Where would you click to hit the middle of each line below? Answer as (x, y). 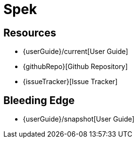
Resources (30, 33)
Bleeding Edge (39, 100)
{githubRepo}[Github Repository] (75, 67)
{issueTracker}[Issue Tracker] (70, 82)
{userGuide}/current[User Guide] (76, 52)
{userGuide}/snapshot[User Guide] (79, 119)
